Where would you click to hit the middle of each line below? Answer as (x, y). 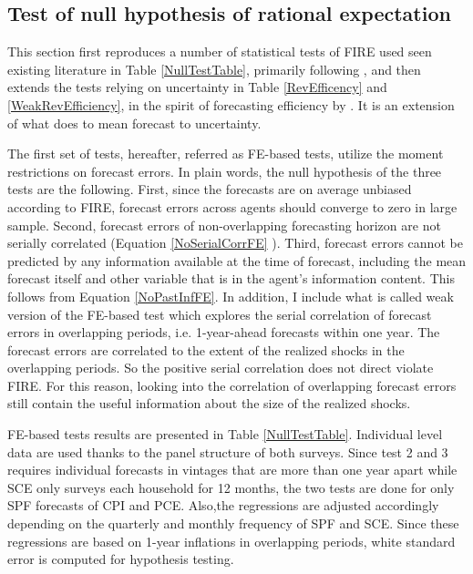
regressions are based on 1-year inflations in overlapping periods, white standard (231, 541)
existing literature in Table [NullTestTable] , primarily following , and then (214, 69)
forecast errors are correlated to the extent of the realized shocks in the (206, 349)
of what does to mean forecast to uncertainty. (134, 123)
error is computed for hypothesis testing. (121, 559)
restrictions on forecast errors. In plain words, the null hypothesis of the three (225, 171)
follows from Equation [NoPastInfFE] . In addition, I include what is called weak (231, 296)
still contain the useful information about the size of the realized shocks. (209, 403)
